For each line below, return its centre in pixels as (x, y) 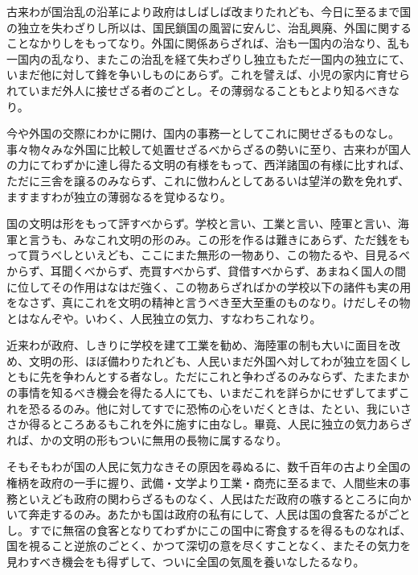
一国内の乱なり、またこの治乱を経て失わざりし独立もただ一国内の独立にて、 (209, 58)
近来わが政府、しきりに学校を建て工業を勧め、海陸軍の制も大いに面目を (198, 345)
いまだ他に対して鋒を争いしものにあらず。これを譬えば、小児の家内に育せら (208, 74)
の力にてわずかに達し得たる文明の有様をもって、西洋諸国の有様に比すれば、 (209, 165)
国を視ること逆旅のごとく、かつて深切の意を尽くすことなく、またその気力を (209, 546)
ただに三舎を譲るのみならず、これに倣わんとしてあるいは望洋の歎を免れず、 (208, 180)
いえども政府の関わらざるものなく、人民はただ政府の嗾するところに (209, 498)
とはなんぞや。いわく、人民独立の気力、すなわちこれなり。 (164, 318)
